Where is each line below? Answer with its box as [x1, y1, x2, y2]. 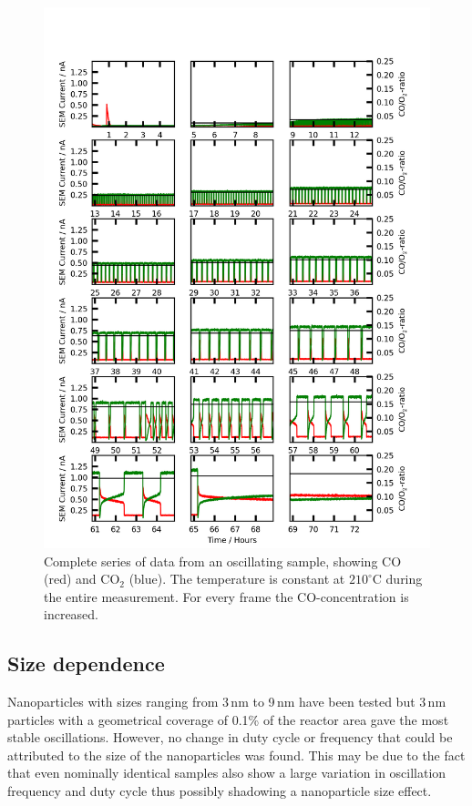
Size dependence [7, 649, 165, 678]
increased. [44, 605, 99, 624]
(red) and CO [44, 569, 120, 588]
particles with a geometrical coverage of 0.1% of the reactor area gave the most [7, 709, 449, 729]
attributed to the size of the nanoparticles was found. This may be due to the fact [7, 745, 466, 764]
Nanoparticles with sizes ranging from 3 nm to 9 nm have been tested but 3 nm [7, 692, 446, 711]
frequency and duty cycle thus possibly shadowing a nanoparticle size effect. [7, 781, 432, 801]
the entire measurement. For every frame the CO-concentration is [44, 587, 409, 606]
